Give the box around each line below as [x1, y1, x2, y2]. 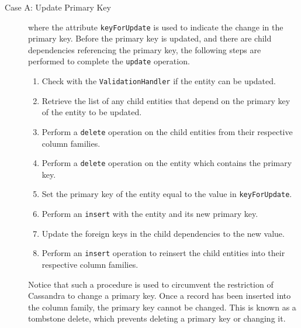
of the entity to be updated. [41, 106, 142, 118]
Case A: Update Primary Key [5, 1, 111, 13]
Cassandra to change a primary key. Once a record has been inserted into [28, 289, 291, 302]
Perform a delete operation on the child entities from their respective [41, 125, 293, 137]
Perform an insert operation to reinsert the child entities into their [41, 247, 285, 259]
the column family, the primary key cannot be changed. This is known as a [28, 301, 296, 313]
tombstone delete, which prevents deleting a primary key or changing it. [28, 312, 286, 324]
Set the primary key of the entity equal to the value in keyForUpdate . [41, 188, 292, 200]
